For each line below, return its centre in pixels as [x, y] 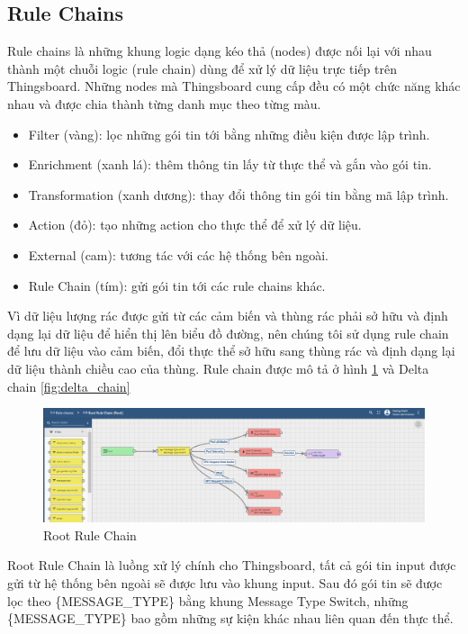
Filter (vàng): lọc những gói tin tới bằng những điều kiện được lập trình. [229, 134]
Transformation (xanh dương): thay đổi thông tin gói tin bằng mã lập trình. [238, 194]
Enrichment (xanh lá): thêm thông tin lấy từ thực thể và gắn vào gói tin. [230, 164]
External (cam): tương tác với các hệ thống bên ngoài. [178, 254]
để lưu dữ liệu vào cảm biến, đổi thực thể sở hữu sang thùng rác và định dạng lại [231, 351]
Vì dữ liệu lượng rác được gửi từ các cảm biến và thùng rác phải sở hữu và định [228, 316]
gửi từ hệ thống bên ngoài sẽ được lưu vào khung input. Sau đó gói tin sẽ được [225, 583]
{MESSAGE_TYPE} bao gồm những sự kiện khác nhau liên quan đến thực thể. [230, 618]
